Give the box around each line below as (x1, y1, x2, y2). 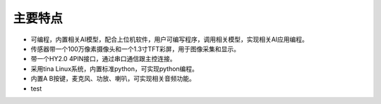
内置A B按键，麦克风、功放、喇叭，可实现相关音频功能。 (30, 74, 195, 83)
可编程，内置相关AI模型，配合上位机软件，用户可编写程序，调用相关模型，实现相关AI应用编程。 (30, 35, 308, 44)
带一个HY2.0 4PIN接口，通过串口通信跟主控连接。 (30, 55, 176, 63)
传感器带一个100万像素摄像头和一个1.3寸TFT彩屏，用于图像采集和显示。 (30, 44, 240, 53)
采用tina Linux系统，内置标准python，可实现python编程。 (30, 64, 199, 73)
